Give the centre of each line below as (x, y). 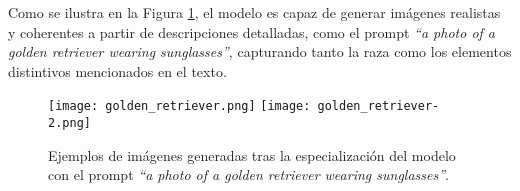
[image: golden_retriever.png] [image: (179, 106)
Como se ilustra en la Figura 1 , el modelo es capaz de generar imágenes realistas (254, 12)
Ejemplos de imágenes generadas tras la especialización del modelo (252, 154)
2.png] (69, 123)
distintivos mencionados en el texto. (117, 70)
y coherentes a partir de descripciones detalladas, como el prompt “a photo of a (252, 31)
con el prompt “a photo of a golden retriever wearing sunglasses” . (248, 174)
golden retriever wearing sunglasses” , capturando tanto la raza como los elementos (260, 51)
